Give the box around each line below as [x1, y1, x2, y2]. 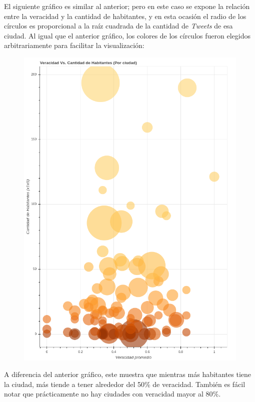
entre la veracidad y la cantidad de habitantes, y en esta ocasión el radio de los [4, 10, 246, 21]
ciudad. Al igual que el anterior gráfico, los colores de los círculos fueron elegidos [4, 30, 250, 40]
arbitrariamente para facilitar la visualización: [4, 40, 144, 50]
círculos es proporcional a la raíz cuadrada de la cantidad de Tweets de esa [4, 20, 233, 31]
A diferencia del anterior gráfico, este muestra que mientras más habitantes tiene [4, 369, 251, 379]
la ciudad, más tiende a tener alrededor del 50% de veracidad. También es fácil [4, 378, 245, 389]
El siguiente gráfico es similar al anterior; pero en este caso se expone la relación [4, 1, 250, 11]
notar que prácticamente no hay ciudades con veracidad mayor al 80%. [4, 388, 221, 399]
